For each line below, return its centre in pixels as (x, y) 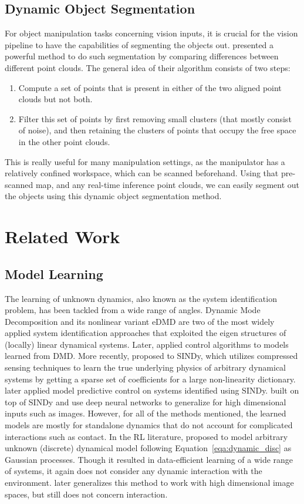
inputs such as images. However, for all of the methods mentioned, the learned (146, 413)
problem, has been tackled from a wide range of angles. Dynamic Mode (133, 310)
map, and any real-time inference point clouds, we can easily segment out (168, 184)
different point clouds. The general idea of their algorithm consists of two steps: (148, 67)
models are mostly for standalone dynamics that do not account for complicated (149, 425)
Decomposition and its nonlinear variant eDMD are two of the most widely (140, 321)
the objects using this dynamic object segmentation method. (113, 196)
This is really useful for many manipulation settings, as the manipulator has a (145, 161)
